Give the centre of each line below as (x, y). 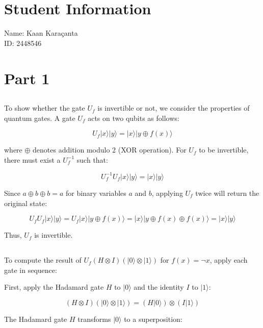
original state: (26, 203)
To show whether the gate (45, 108)
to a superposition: (153, 319)
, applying (167, 193)
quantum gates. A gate (40, 118)
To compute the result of (43, 260)
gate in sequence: (31, 270)
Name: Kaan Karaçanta (41, 33)
